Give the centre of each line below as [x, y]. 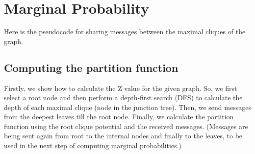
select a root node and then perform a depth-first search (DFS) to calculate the [123, 98]
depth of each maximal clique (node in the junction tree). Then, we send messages [127, 107]
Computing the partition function [91, 67]
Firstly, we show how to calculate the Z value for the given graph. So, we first [121, 88]
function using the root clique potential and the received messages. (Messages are [126, 126]
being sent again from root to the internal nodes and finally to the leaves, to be [123, 136]
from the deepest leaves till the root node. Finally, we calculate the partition [119, 117]
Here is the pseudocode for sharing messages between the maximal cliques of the [125, 32]
